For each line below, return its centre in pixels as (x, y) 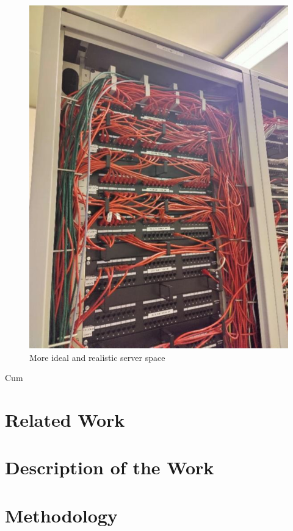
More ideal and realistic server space (97, 357)
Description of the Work (110, 467)
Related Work (65, 420)
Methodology (61, 515)
